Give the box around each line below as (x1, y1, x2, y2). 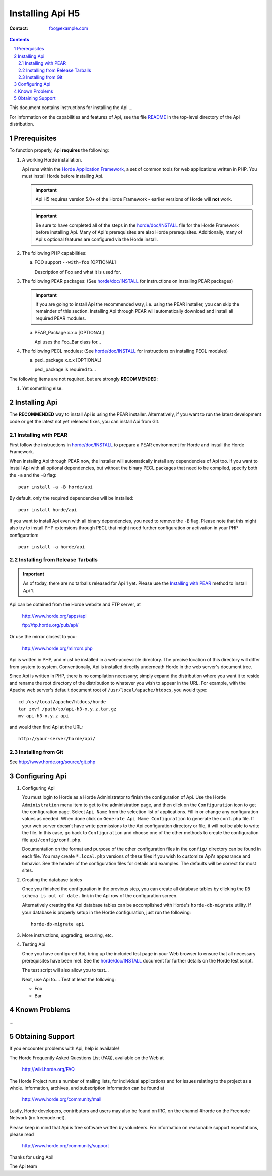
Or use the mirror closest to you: (9, 633, 77, 639)
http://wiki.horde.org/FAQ (22, 1066, 75, 1073)
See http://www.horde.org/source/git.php (9, 759, 96, 765)
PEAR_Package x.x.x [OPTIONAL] (34, 330, 104, 336)
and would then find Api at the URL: (9, 724, 83, 730)
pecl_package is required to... (34, 366, 96, 372)
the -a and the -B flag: (9, 472, 57, 478)
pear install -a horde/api (18, 544, 85, 550)
